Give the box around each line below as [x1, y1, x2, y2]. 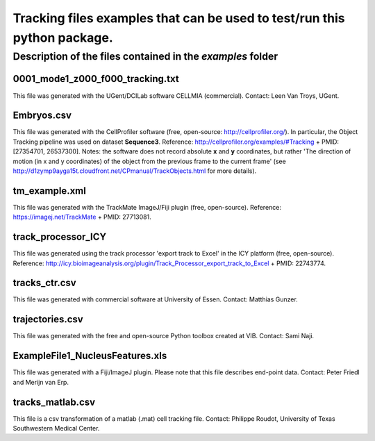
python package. [12, 30, 114, 45]
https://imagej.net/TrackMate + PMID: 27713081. [12, 213, 152, 222]
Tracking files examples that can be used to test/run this [12, 10, 345, 26]
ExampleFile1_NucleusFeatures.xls [12, 350, 167, 362]
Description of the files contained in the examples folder [12, 50, 278, 63]
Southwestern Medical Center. [12, 424, 100, 432]
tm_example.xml [12, 185, 86, 197]
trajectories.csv [12, 313, 83, 326]
